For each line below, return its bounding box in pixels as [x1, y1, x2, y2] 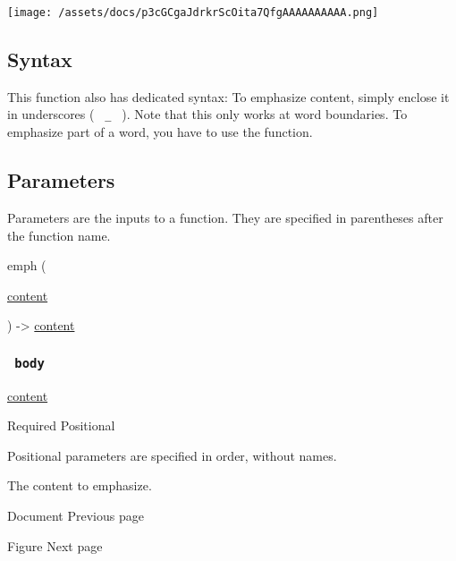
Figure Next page [7, 536, 103, 555]
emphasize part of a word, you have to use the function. [7, 123, 313, 141]
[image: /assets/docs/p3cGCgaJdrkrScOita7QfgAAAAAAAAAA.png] [7, 6, 379, 19]
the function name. [7, 225, 111, 244]
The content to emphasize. [7, 476, 152, 495]
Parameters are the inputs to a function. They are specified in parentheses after [7, 208, 443, 226]
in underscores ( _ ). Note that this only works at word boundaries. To [7, 105, 408, 123]
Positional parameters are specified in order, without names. [7, 446, 337, 464]
